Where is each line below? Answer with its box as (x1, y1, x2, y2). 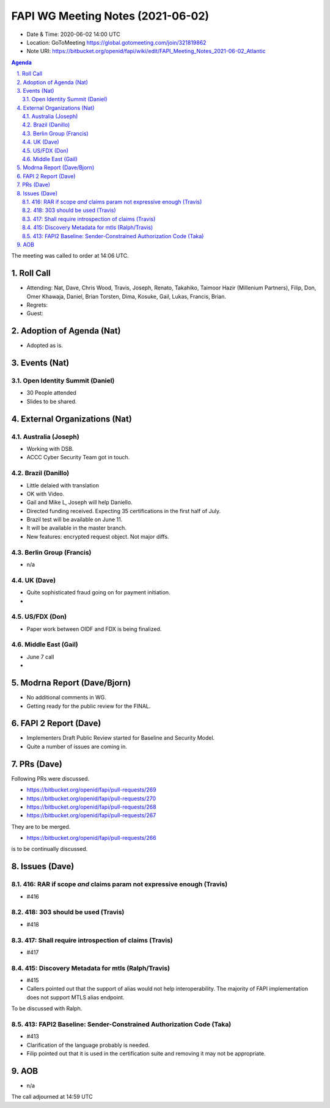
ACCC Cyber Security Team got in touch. (26, 454, 130, 461)
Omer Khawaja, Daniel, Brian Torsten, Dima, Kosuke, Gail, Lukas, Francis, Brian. (26, 293, 226, 300)
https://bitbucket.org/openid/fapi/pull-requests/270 (26, 795, 156, 802)
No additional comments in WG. (26, 694, 107, 701)
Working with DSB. (26, 445, 74, 452)
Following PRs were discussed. (11, 775, 90, 782)
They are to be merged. (11, 823, 71, 830)
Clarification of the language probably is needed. (26, 1041, 150, 1049)
